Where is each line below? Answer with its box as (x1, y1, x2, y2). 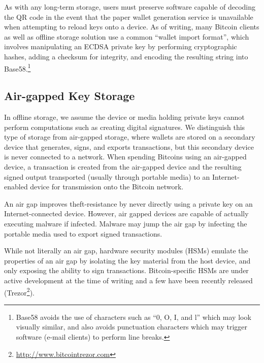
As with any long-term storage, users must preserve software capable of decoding (4, 2, 255, 12)
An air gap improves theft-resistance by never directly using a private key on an (4, 198, 253, 209)
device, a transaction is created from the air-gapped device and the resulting (4, 161, 242, 172)
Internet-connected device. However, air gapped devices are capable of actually (4, 208, 249, 219)
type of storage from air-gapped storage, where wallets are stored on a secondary (4, 131, 255, 142)
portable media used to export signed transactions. (4, 228, 162, 239)
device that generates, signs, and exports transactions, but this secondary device (4, 141, 254, 152)
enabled (4, 181, 28, 192)
